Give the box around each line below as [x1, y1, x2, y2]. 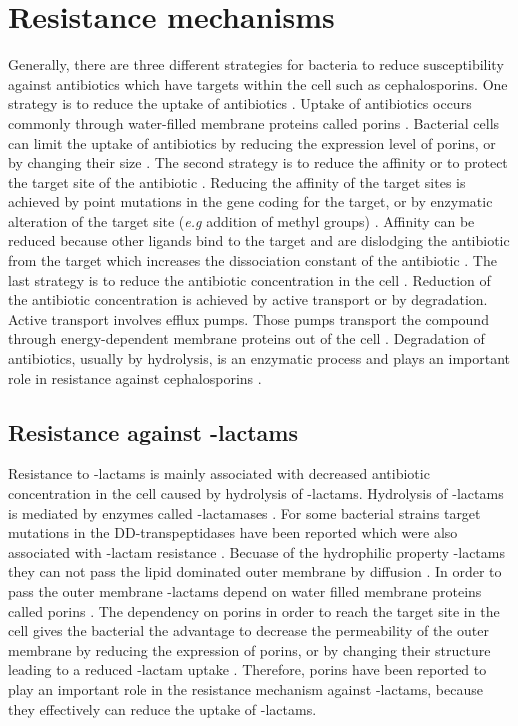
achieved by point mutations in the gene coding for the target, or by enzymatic [8, 191, 493, 212]
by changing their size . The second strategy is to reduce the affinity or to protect [8, 152, 508, 173]
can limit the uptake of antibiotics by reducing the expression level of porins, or [8, 132, 496, 153]
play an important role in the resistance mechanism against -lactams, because [8, 678, 483, 699]
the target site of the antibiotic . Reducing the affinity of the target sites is [8, 171, 466, 192]
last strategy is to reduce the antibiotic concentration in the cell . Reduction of [8, 269, 491, 290]
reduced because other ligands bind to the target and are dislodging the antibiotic [8, 230, 510, 251]
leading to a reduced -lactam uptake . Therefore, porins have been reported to [8, 659, 487, 680]
